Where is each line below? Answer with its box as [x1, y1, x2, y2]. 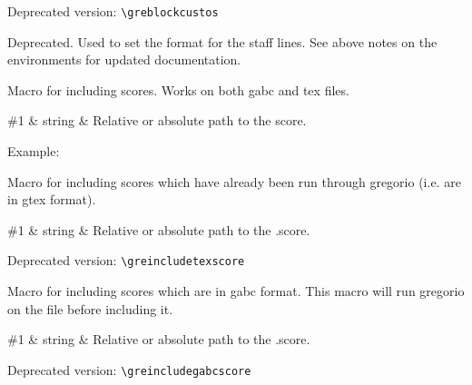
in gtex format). [7, 190, 96, 209]
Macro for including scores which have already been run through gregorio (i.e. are [7, 172, 461, 191]
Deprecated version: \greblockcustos [7, 2, 219, 20]
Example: [7, 142, 60, 161]
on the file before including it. [7, 299, 173, 318]
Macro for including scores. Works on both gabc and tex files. [7, 80, 349, 99]
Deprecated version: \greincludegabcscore [7, 360, 251, 379]
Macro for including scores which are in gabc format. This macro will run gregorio [7, 281, 465, 301]
